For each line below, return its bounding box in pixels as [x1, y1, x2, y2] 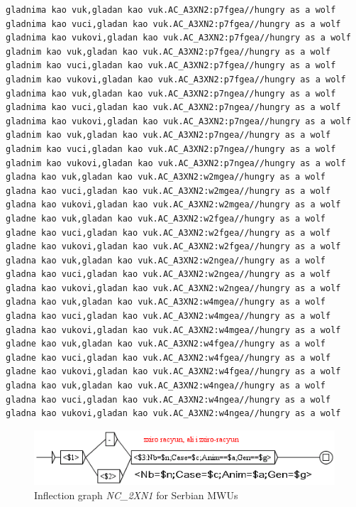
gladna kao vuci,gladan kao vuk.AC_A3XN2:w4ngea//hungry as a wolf [6, 394, 331, 405]
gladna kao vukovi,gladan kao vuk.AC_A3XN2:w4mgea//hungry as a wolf [6, 325, 341, 335]
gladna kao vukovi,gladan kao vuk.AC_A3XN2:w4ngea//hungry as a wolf [6, 408, 341, 419]
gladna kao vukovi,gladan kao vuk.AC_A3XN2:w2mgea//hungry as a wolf [6, 200, 341, 210]
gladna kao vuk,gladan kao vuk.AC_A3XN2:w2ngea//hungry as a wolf [6, 255, 326, 266]
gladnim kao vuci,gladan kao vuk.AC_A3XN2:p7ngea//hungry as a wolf [6, 143, 336, 154]
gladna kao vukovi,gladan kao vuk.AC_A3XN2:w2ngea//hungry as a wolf [6, 283, 341, 293]
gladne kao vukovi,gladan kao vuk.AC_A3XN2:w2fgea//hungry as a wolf [6, 241, 341, 252]
